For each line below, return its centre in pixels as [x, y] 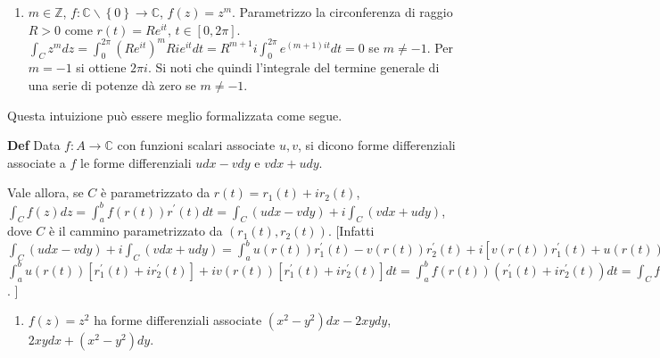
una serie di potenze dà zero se [112, 85]
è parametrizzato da [156, 192]
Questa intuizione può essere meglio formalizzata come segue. [175, 115]
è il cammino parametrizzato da [136, 231]
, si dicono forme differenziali [377, 145]
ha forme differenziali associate [178, 320]
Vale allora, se [45, 192]
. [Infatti [351, 231]
